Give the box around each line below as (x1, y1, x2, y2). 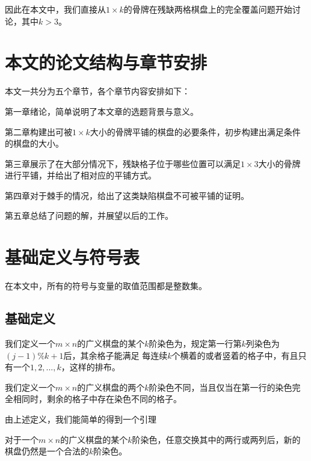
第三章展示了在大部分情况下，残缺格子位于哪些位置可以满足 (5, 157, 241, 169)
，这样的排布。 (61, 361, 120, 373)
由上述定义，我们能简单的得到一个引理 (5, 412, 156, 425)
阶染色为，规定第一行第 (149, 337, 242, 349)
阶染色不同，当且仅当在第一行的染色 (149, 380, 292, 393)
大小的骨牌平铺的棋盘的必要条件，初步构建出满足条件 (90, 125, 301, 138)
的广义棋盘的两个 (77, 380, 145, 393)
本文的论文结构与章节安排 (5, 50, 208, 75)
